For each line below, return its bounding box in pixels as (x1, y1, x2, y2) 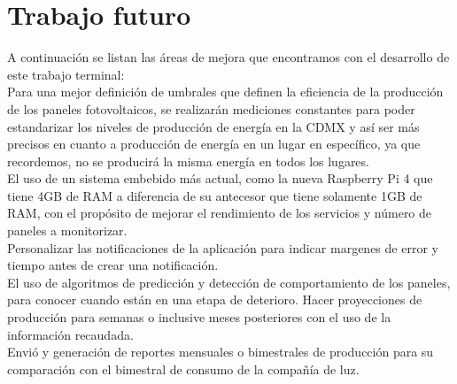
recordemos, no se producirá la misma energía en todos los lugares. (7, 151, 369, 170)
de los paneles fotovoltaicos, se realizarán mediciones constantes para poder (7, 99, 415, 118)
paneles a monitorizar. (7, 221, 128, 240)
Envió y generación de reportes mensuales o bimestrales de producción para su (7, 342, 434, 361)
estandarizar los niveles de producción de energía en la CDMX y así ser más (7, 117, 420, 135)
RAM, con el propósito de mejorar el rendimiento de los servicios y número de (7, 204, 432, 222)
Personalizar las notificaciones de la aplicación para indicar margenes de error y (7, 238, 438, 257)
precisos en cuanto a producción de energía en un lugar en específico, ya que (7, 134, 421, 153)
